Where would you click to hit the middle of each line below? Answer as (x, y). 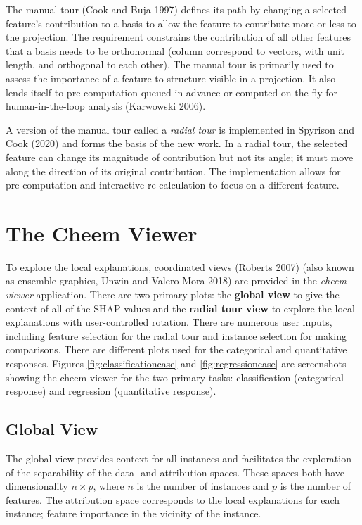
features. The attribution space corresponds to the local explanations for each (173, 499)
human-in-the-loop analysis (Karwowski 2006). (106, 106)
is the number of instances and (203, 486)
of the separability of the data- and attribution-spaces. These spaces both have (175, 472)
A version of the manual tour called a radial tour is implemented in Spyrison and (180, 129)
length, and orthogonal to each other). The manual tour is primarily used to (170, 64)
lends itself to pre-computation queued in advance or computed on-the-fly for (172, 92)
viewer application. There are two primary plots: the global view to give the (173, 295)
